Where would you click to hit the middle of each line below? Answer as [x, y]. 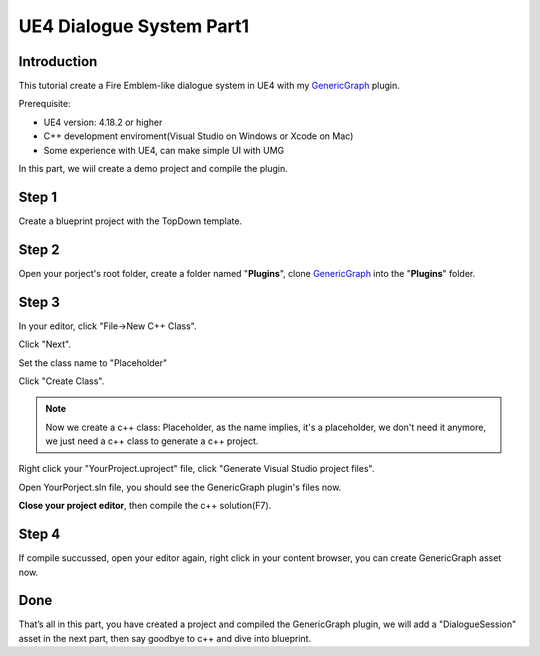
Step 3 [39, 301]
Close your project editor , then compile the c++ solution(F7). [145, 506]
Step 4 [39, 534]
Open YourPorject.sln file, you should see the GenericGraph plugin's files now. [180, 487]
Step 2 [39, 249]
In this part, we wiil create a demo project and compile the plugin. [153, 169]
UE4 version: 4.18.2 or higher [103, 122]
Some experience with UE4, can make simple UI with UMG [164, 150]
